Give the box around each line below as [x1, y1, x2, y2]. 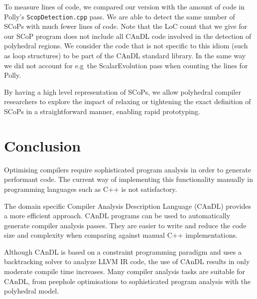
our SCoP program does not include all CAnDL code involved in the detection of [4, 30, 252, 41]
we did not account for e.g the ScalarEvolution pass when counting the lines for [4, 60, 248, 70]
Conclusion [4, 135, 81, 155]
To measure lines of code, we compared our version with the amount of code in [4, 1, 245, 11]
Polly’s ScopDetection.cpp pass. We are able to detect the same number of [4, 11, 235, 21]
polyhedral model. [4, 286, 59, 296]
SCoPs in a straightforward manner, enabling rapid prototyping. [4, 106, 200, 116]
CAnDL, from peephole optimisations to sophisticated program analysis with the [4, 276, 251, 286]
